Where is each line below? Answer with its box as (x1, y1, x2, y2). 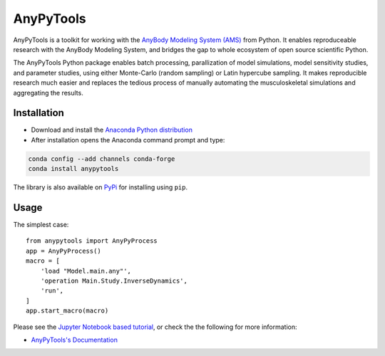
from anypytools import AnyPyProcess (26, 237, 158, 245)
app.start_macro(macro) (26, 307, 109, 315)
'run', (40, 287, 64, 295)
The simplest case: (13, 221, 69, 229)
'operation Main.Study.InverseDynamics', (40, 277, 188, 285)
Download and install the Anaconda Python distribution (31, 125, 192, 135)
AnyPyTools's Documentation (31, 335, 118, 344)
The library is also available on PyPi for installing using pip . (13, 183, 188, 192)
